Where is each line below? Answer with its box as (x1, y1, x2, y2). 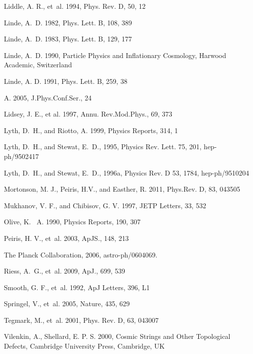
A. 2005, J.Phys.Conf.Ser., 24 (4, 92, 92, 102)
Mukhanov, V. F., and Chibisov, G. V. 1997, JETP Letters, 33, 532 (4, 200, 206, 210)
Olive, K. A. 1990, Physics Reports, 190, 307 (4, 216, 141, 227)
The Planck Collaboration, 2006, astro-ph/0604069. (4, 249, 158, 259)
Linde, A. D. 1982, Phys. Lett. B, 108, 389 (4, 17, 132, 27)
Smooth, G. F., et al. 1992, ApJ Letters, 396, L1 (4, 282, 150, 292)
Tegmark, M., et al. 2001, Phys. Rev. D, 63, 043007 (4, 315, 159, 325)
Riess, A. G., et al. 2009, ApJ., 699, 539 (4, 266, 125, 276)
